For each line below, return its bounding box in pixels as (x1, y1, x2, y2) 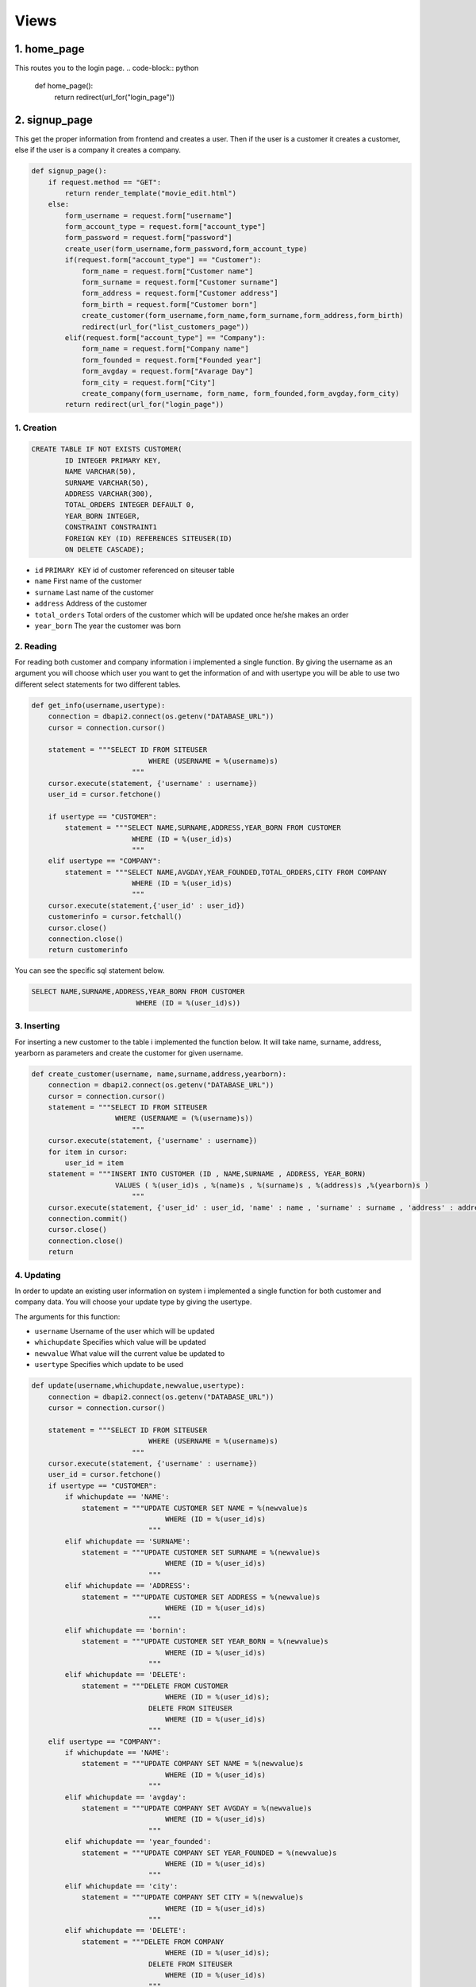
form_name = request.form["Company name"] (81, 344, 249, 354)
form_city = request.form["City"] (81, 378, 216, 387)
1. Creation (14, 422, 57, 433)
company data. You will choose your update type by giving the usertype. (14, 1297, 252, 1307)
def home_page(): (34, 81, 94, 91)
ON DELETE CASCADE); (64, 544, 145, 554)
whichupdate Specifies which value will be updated (34, 1338, 206, 1347)
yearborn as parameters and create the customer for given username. (14, 1048, 244, 1057)
